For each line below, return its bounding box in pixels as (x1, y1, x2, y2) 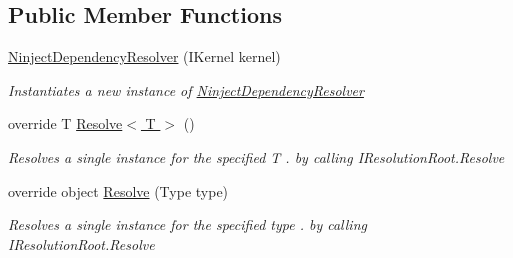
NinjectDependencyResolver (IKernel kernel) (8, 46, 281, 67)
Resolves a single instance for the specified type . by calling (8, 214, 367, 235)
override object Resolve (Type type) (8, 180, 229, 201)
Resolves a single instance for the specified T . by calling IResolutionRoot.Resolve (8, 146, 505, 167)
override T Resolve (8, 113, 123, 134)
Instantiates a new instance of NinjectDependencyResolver (8, 79, 364, 100)
